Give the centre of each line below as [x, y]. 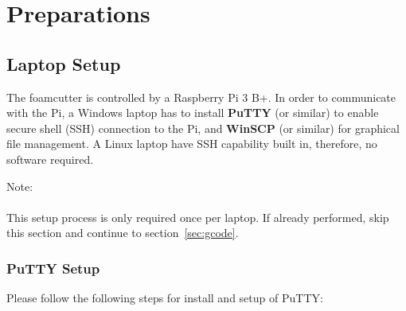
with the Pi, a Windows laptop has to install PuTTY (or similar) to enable [193, 113]
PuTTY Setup [53, 268]
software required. [50, 159]
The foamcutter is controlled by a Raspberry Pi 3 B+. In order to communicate [201, 97]
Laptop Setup [64, 63]
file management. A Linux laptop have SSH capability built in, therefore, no [192, 144]
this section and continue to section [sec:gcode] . [123, 233]
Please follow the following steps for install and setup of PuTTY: [165, 298]
